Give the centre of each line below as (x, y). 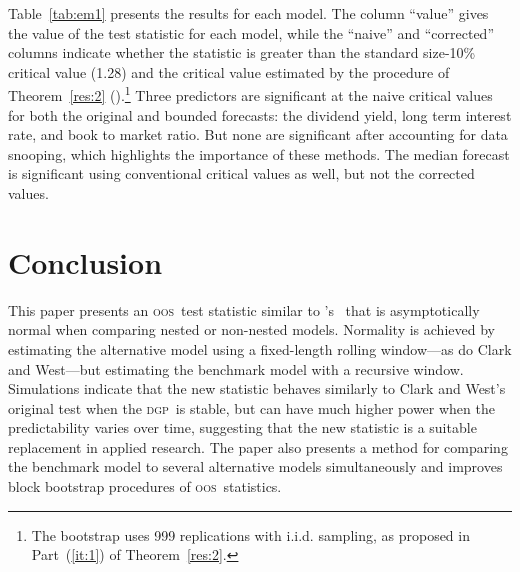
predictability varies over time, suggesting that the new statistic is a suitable (242, 427)
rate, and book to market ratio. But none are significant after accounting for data (258, 134)
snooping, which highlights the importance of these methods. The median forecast (259, 153)
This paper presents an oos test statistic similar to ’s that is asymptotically (244, 309)
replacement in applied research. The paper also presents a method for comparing (258, 446)
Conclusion (85, 261)
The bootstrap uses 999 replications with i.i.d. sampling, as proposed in (250, 534)
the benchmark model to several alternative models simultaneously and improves (255, 466)
